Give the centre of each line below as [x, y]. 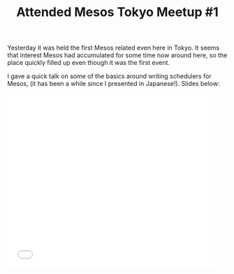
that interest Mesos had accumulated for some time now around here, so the [117, 55]
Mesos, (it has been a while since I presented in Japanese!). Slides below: [114, 84]
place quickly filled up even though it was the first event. [88, 63]
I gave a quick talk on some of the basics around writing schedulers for [109, 76]
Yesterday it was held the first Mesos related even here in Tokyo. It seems [114, 48]
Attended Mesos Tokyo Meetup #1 [117, 12]
